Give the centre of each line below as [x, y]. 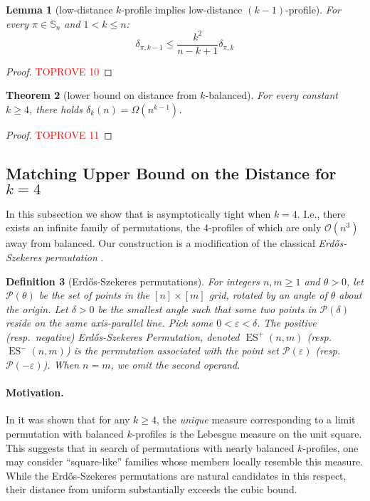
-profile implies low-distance [182, 9]
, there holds [55, 109]
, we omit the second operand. [175, 365]
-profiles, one [331, 447]
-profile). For [313, 9]
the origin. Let [37, 308]
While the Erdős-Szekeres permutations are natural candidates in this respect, [176, 475]
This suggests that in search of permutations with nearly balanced [150, 447]
